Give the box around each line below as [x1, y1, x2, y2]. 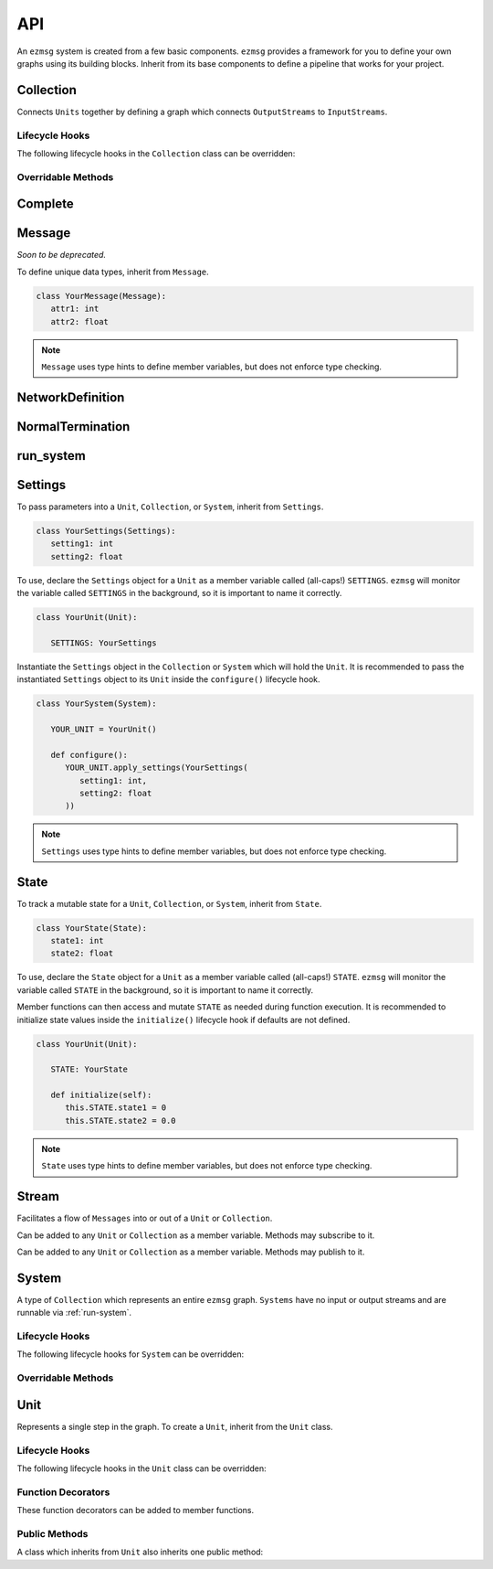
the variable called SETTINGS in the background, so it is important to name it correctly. [16, 588, 342, 599]
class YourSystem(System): [36, 699, 157, 709]
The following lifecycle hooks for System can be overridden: [16, 1349, 245, 1360]
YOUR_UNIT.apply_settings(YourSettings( [65, 763, 248, 773]
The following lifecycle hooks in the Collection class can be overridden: [16, 147, 296, 159]
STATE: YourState [50, 1064, 128, 1074]
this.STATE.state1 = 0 [65, 1103, 167, 1113]
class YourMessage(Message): [36, 291, 167, 301]
